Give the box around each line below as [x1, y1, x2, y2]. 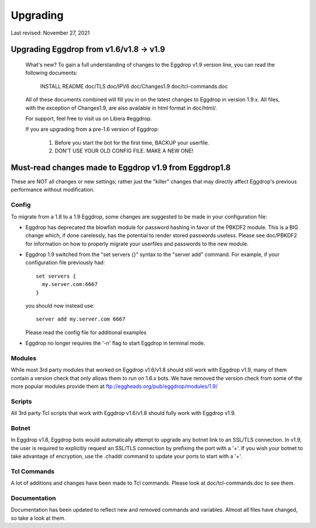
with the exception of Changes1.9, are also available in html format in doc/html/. [25, 104, 218, 111]
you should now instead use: [25, 302, 95, 309]
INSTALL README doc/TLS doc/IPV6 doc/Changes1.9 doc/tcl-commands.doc [40, 83, 228, 90]
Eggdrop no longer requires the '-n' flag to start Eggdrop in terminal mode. [25, 340, 205, 347]
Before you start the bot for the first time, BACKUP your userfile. [54, 139, 209, 146]
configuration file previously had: [25, 259, 105, 266]
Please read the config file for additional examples [25, 329, 147, 336]
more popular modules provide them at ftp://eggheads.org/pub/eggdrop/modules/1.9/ [11, 383, 218, 390]
